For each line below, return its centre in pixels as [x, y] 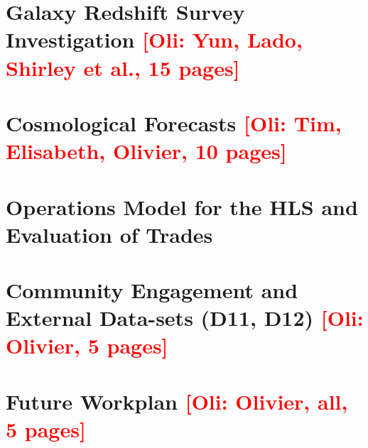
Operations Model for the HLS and [182, 206]
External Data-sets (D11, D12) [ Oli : [185, 318]
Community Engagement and [152, 290]
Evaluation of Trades [109, 234]
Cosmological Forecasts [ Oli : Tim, [174, 122]
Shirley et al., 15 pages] [123, 67]
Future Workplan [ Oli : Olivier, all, [177, 401]
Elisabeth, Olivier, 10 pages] [146, 151]
